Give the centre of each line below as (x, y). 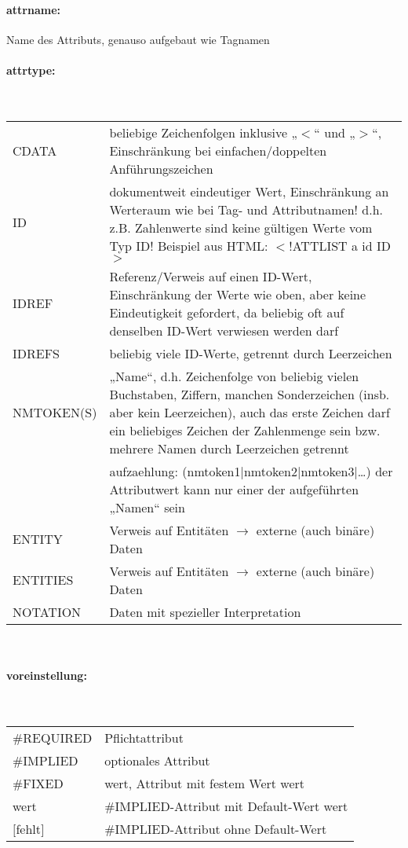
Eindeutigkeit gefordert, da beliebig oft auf (227, 312)
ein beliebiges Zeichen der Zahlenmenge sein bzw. (245, 430)
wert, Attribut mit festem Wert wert (205, 783)
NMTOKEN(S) (55, 412)
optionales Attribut (157, 760)
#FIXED (38, 783)
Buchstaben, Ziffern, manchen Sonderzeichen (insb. (250, 394)
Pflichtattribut (144, 737)
